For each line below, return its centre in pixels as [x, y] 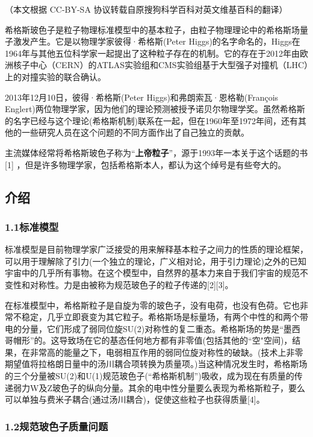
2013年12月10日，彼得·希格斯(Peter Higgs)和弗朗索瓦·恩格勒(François [142, 97]
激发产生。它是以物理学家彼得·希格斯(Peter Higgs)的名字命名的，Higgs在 [156, 41]
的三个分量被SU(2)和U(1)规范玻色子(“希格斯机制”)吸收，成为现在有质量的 [150, 376]
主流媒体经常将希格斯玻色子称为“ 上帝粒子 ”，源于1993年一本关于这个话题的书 [156, 152]
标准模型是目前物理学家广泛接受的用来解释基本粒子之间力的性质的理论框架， [156, 249]
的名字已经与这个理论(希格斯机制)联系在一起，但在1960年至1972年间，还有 [151, 120]
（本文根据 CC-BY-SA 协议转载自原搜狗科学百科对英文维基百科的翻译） [146, 9]
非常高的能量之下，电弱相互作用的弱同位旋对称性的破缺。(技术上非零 [166, 352]
